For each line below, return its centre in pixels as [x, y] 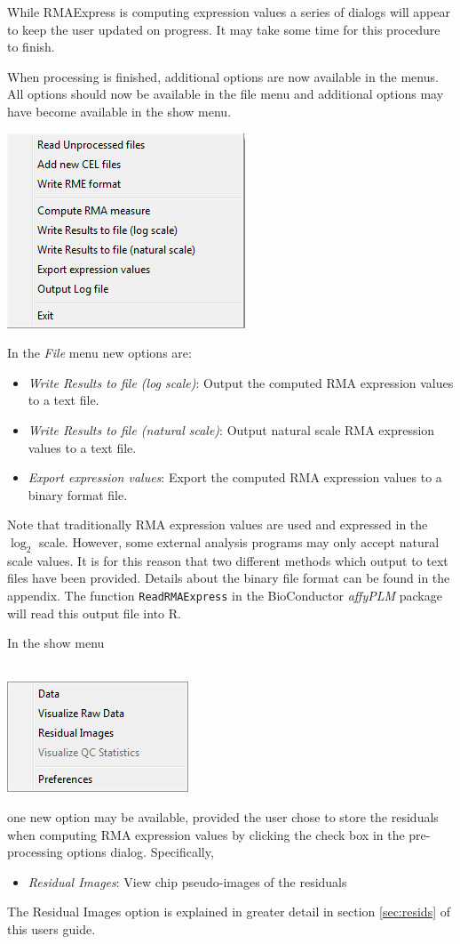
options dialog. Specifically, [140, 852]
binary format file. [78, 494]
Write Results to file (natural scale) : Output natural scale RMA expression [231, 429]
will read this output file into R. [94, 613]
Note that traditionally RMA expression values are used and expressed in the [218, 524]
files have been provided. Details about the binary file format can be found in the [229, 578]
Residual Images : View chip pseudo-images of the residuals [187, 881]
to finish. [31, 47]
